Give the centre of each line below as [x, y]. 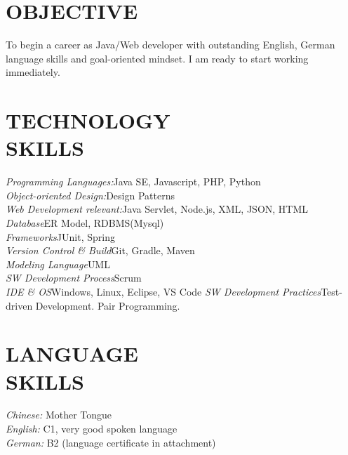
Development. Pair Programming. [108, 305]
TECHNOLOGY [88, 120]
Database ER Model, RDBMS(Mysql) [85, 223]
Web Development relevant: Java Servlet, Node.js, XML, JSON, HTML [157, 209]
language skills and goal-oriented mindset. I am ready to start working [157, 58]
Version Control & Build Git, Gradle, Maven [100, 250]
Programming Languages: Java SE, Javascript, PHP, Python [133, 182]
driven [19, 305]
